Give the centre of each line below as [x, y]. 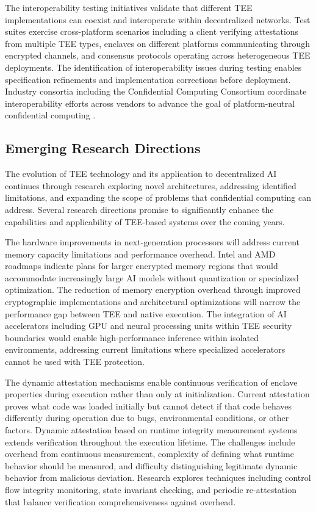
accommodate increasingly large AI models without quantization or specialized [152, 277]
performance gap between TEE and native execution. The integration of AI [146, 313]
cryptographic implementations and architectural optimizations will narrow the [153, 302]
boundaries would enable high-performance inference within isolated [132, 337]
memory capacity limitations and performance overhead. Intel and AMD [140, 254]
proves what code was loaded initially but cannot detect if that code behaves [149, 406]
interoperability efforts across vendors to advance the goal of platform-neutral [150, 103]
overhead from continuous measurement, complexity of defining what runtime [149, 454]
